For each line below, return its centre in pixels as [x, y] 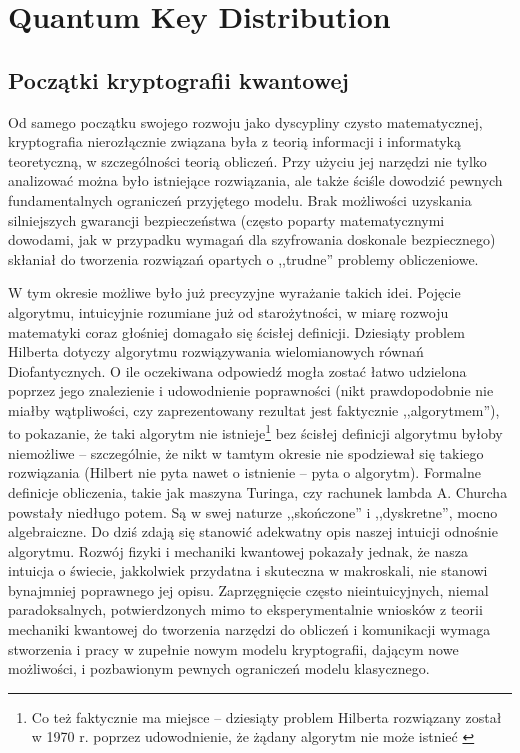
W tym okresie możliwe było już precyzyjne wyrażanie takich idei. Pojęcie [234, 292]
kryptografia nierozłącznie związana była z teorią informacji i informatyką [234, 141]
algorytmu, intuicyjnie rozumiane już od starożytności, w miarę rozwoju [228, 311]
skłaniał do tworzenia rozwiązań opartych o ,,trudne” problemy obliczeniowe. [243, 258]
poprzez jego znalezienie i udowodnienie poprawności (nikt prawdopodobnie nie [251, 390]
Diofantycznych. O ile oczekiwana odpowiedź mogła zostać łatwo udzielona [237, 370]
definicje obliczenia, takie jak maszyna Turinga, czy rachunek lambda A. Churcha [258, 491]
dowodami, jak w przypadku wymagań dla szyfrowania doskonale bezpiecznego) [252, 239]
